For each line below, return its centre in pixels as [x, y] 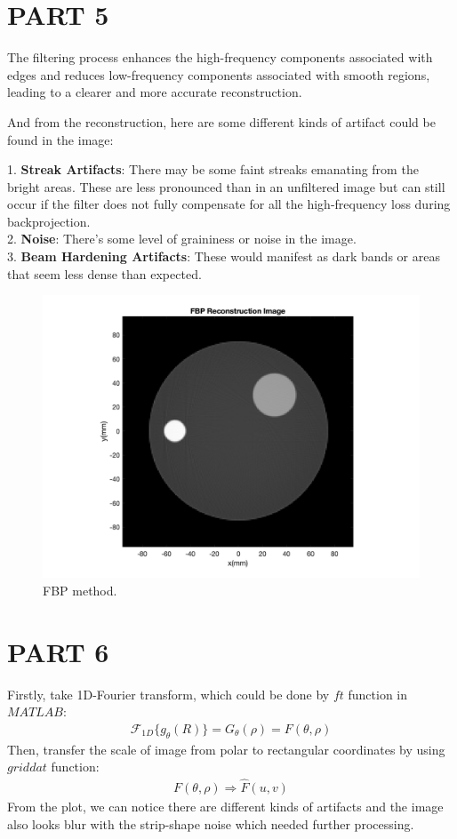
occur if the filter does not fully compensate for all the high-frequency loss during [229, 204]
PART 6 [58, 651]
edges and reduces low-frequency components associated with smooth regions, [219, 74]
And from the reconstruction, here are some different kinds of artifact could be [221, 121]
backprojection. [49, 221]
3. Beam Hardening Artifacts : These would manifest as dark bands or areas [224, 256]
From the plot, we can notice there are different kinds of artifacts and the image [225, 807]
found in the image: [60, 139]
